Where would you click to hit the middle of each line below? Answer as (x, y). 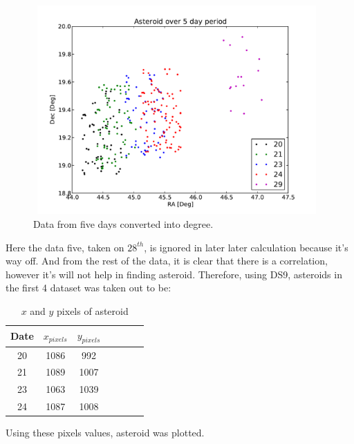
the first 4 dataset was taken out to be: (88, 288)
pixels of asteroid (93, 310)
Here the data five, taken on (65, 247)
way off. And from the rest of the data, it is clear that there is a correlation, (167, 261)
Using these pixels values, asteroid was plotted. (105, 433)
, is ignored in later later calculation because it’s (246, 247)
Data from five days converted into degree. (123, 223)
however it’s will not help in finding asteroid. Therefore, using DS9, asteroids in (174, 274)
